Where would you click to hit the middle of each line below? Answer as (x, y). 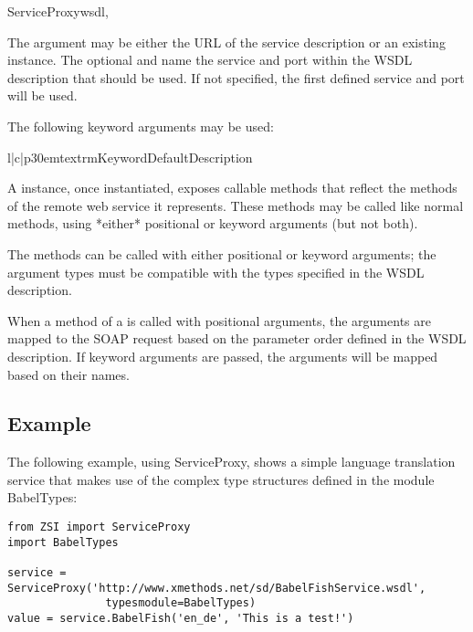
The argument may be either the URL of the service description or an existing (226, 42)
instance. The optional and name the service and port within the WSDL (210, 60)
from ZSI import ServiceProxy (99, 527)
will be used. (42, 95)
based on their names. (68, 374)
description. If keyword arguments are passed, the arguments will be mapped (223, 356)
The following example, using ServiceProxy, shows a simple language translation (231, 462)
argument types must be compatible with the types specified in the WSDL (216, 272)
